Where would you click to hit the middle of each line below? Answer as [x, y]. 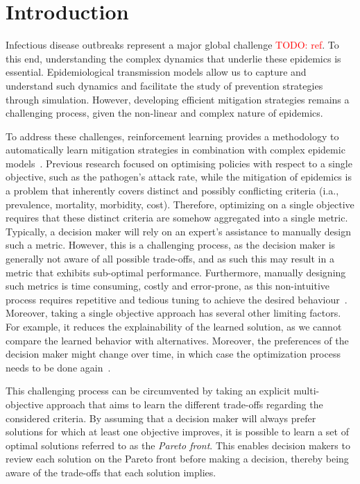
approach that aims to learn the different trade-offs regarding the [185, 404]
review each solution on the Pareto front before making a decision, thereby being [177, 459]
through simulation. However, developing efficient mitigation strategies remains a [178, 99]
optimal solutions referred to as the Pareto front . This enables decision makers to [178, 445]
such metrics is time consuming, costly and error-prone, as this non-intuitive [168, 286]
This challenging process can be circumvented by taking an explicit [148, 391]
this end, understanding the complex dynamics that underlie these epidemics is [173, 58]
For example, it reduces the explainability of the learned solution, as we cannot [174, 326]
